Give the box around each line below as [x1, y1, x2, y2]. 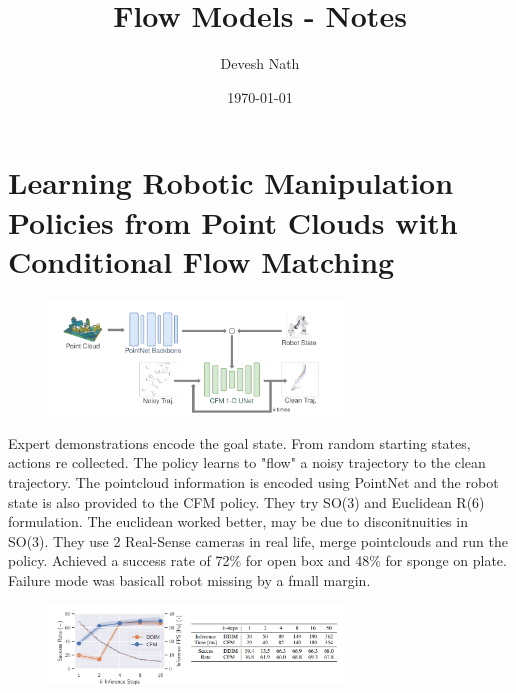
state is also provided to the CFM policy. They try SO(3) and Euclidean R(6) [8, 491, 485, 512]
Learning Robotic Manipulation [8, 162, 454, 203]
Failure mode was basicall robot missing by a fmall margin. [8, 569, 371, 590]
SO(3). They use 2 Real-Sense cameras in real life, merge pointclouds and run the [8, 530, 508, 551]
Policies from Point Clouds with [8, 201, 458, 242]
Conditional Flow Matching [8, 240, 395, 281]
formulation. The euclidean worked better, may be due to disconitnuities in [8, 511, 468, 532]
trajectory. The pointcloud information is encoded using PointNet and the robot [8, 472, 499, 493]
